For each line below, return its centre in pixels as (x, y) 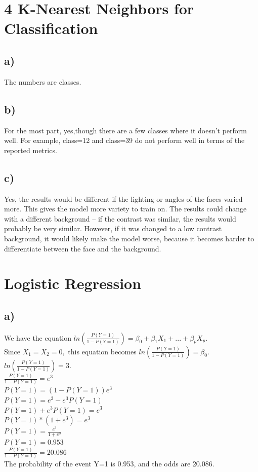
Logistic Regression (73, 283)
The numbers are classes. (43, 81)
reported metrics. (31, 150)
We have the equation (38, 337)
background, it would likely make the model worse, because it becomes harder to (129, 238)
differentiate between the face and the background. (83, 248)
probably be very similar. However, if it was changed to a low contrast (113, 228)
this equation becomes (102, 351)
